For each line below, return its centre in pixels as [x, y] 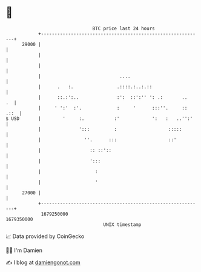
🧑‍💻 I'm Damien [24, 250]
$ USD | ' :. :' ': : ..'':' [99, 118]
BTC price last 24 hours [124, 28]
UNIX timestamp [122, 224]
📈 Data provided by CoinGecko [45, 236]
